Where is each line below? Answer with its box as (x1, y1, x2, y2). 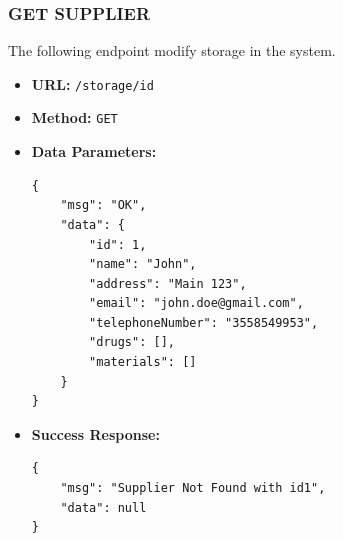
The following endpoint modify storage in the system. (8, 40, 336, 61)
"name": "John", (89, 257, 197, 272)
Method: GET (31, 107, 118, 128)
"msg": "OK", (60, 198, 147, 213)
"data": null (60, 500, 147, 515)
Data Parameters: (31, 141, 157, 162)
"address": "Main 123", (89, 276, 247, 291)
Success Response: (31, 423, 160, 444)
